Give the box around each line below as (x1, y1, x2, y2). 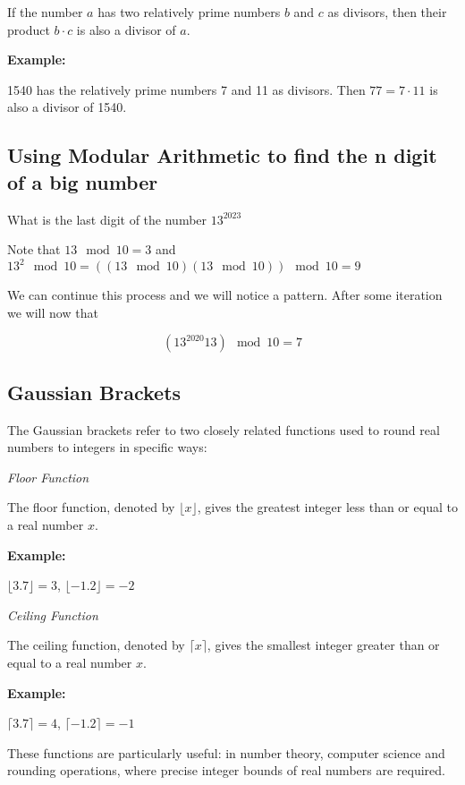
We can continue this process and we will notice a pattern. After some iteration (7, 286, 443, 304)
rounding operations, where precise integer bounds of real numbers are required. (7, 761, 445, 780)
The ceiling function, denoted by (7, 636, 185, 654)
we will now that (7, 303, 98, 321)
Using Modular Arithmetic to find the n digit (7, 141, 437, 169)
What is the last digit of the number (7, 209, 207, 228)
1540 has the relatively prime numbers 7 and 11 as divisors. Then (7, 80, 366, 98)
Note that (7, 240, 61, 259)
